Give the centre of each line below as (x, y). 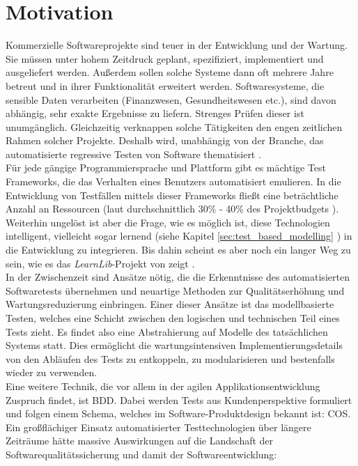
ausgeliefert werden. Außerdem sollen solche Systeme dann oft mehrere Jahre (170, 72)
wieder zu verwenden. (52, 372)
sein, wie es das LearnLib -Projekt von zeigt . (100, 263)
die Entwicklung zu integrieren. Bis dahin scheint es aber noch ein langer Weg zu (178, 250)
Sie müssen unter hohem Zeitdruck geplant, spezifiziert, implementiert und (165, 58)
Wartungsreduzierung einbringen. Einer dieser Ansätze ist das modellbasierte (170, 304)
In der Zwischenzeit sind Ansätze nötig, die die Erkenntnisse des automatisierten (178, 277)
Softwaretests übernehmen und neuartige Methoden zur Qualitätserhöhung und (175, 290)
